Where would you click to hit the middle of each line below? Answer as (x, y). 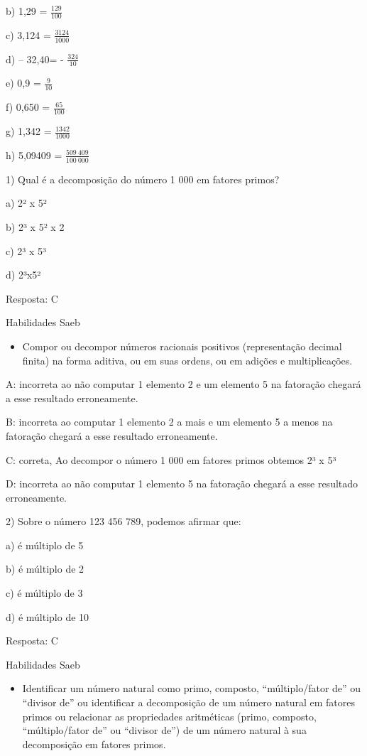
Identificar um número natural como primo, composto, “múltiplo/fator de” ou (192, 688)
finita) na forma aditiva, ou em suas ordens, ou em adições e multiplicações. (187, 360)
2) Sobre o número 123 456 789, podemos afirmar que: (124, 521)
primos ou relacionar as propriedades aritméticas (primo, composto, (169, 716)
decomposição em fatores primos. (94, 744)
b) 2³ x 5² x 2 (35, 226)
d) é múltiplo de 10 (48, 616)
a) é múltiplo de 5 (45, 545)
